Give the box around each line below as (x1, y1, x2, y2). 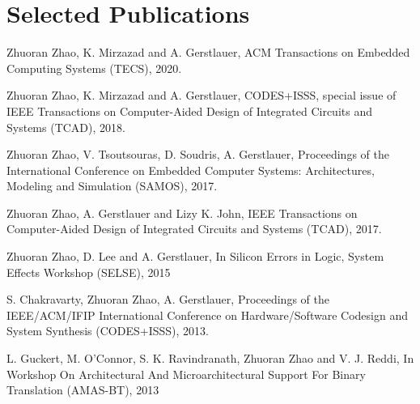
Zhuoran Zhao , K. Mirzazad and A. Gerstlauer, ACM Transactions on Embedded (6, 44, 410, 61)
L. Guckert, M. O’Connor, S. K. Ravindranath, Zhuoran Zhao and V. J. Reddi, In (6, 350, 414, 367)
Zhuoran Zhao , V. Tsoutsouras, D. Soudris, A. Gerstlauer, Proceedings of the (6, 146, 389, 163)
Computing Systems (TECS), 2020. (6, 59, 182, 76)
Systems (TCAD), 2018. (6, 118, 125, 135)
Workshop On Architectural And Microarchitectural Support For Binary (6, 365, 366, 382)
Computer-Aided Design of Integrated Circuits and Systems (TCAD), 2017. (6, 220, 382, 237)
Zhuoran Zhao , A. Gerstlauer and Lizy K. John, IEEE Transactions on (6, 204, 358, 221)
